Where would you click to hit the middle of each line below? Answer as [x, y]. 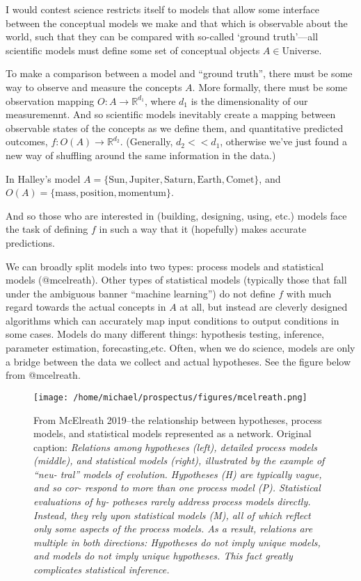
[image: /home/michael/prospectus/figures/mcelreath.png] [170, 397]
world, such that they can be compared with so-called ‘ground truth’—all [162, 36]
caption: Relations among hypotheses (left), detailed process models [175, 447]
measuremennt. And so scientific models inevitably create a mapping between [171, 114]
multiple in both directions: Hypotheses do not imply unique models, [177, 542]
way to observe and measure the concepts [94, 87]
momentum [142, 194]
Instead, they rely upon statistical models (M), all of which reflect [172, 515]
